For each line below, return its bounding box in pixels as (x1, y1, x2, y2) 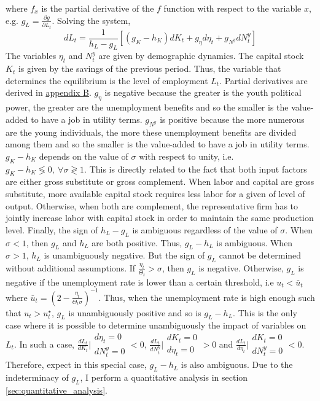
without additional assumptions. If (6, 262, 136, 274)
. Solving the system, (52, 14, 131, 26)
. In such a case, (14, 337, 75, 350)
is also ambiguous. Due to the (181, 358, 293, 371)
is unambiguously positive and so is (68, 306, 201, 319)
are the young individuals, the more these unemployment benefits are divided (6, 125, 297, 138)
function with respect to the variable (163, 2, 302, 14)
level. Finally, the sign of (6, 223, 98, 236)
